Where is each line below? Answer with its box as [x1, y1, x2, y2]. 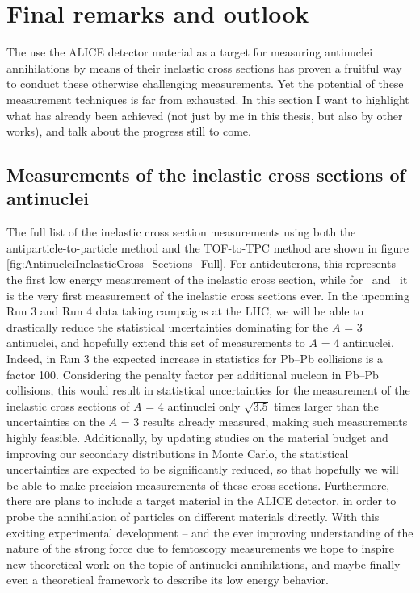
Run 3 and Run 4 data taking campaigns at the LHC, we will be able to [6, 303, 363, 319]
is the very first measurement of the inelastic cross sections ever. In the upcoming [6, 286, 409, 303]
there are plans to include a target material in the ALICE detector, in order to [6, 492, 397, 509]
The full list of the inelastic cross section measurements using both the [6, 223, 356, 240]
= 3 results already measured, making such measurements [120, 413, 408, 430]
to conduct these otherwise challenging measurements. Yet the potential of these [6, 75, 404, 92]
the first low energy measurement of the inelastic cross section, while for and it [6, 271, 408, 288]
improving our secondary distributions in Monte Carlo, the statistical [6, 445, 349, 461]
